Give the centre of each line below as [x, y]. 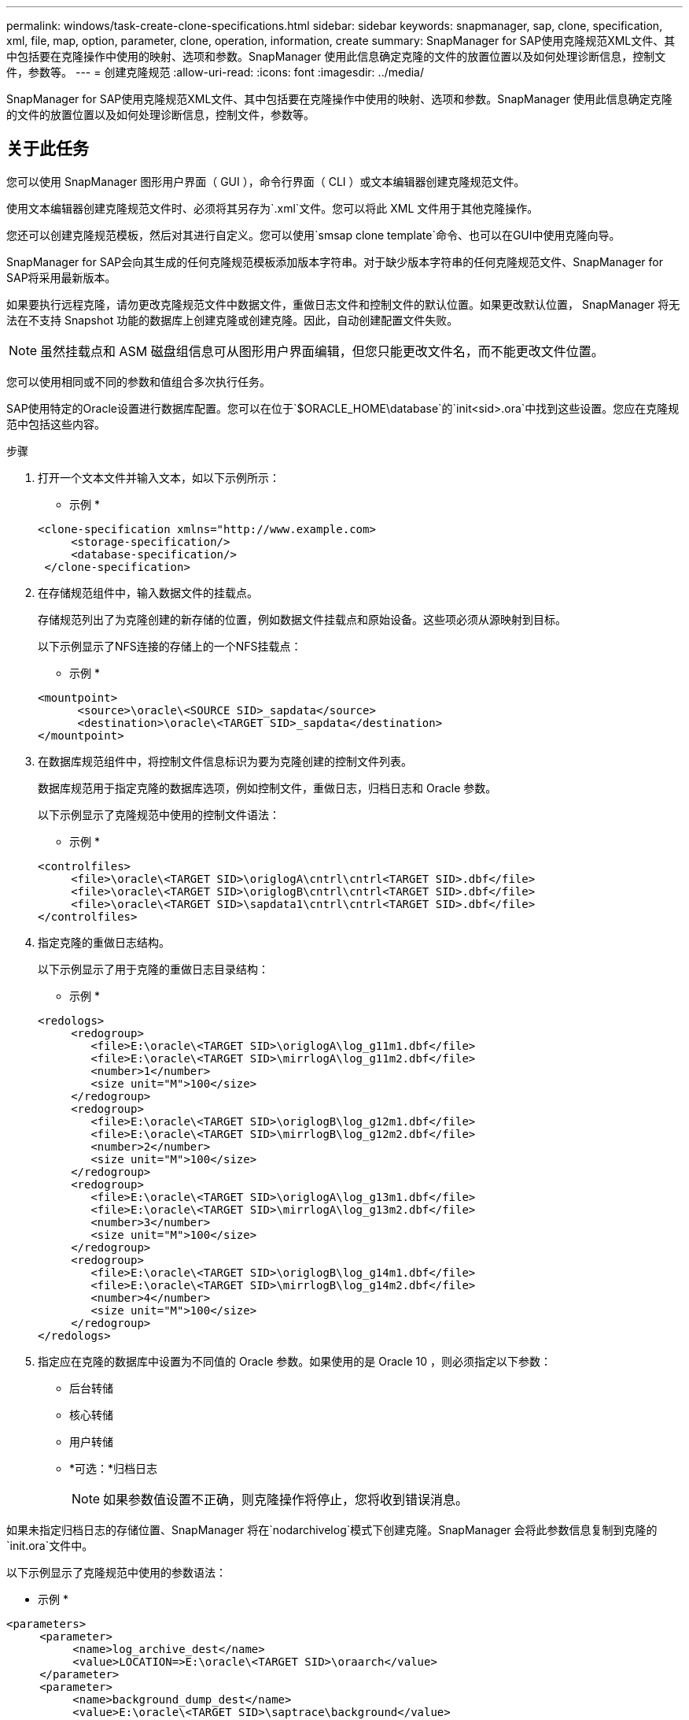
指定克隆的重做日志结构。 [104, 942]
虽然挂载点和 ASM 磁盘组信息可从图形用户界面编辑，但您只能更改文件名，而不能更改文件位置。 [322, 351]
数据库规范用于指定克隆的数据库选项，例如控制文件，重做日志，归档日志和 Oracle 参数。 [267, 788]
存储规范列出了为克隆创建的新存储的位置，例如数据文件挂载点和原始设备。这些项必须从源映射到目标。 [302, 619]
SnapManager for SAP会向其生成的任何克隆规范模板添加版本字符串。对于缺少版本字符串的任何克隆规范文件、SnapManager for [335, 261]
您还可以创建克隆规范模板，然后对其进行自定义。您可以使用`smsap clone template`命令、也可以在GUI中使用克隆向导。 [313, 235]
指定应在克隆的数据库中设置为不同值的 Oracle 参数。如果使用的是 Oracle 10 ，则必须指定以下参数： [295, 1361]
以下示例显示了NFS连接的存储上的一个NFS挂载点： [170, 646]
